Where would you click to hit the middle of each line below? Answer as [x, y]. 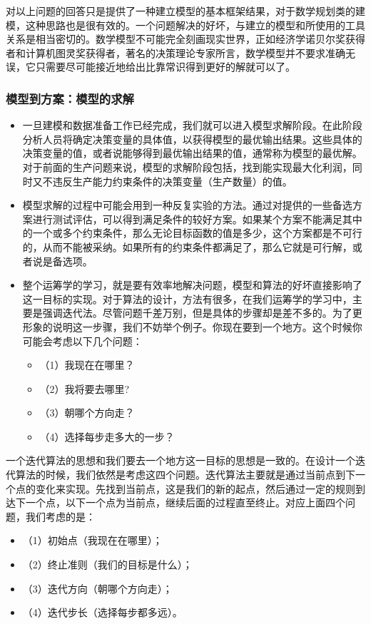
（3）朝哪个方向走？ [87, 413]
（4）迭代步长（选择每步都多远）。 [102, 612]
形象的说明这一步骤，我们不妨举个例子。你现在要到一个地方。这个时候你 [192, 326]
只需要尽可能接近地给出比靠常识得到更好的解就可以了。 [165, 67]
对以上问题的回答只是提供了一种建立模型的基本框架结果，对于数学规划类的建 [185, 11]
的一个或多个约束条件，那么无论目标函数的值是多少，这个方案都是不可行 [192, 233]
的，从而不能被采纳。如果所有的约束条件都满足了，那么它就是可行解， [187, 246]
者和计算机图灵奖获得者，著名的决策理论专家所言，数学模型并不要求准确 [176, 52]
